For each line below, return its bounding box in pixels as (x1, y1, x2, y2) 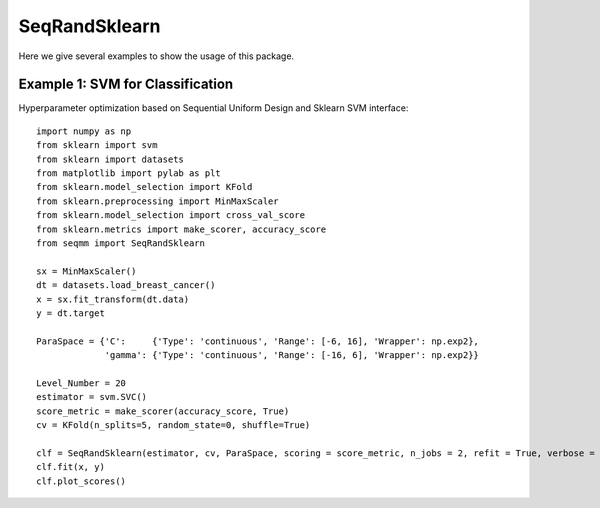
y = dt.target (36, 307, 105, 319)
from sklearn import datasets (36, 153, 185, 165)
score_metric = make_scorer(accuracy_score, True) (36, 405, 290, 417)
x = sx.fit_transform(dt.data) (36, 293, 190, 305)
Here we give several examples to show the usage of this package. (18, 50, 295, 62)
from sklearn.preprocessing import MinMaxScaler (36, 195, 279, 207)
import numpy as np (36, 125, 132, 137)
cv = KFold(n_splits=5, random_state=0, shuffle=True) (36, 420, 311, 431)
